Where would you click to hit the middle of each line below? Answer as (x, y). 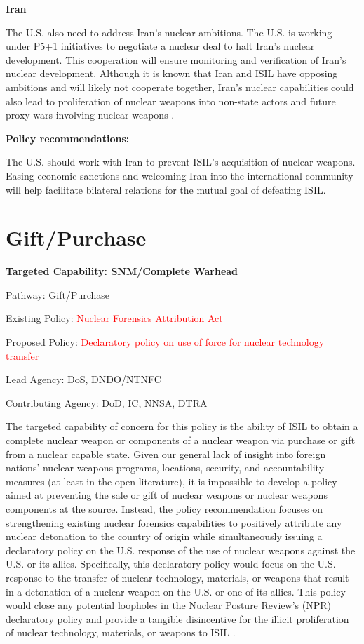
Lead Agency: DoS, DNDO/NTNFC (83, 379)
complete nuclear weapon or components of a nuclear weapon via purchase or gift (181, 440)
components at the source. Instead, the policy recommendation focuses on (164, 508)
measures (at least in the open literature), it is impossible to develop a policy (171, 481)
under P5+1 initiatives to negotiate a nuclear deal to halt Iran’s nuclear (160, 46)
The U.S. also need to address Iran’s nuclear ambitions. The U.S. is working (169, 32)
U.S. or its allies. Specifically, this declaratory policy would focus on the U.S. (171, 564)
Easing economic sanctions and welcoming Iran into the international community (180, 175)
